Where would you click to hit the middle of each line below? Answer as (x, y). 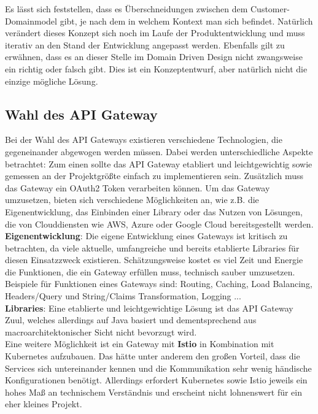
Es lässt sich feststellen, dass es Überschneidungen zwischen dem (126, 9)
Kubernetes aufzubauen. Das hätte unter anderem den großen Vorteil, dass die (153, 356)
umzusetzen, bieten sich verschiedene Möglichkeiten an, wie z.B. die (132, 200)
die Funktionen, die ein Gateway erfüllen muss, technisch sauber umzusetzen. (150, 271)
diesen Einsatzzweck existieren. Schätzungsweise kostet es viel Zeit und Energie (154, 260)
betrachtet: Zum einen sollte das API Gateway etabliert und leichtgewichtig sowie (159, 163)
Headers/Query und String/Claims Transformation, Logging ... (123, 296)
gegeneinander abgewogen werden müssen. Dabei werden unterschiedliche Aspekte (159, 151)
